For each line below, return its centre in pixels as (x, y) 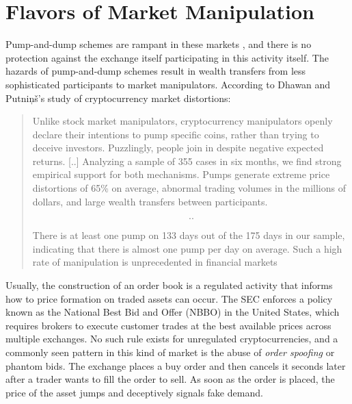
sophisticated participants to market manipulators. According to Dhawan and (168, 84)
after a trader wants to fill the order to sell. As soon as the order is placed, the (170, 379)
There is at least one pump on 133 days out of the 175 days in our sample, (189, 235)
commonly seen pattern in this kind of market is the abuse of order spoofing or (170, 352)
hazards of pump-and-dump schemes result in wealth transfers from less (156, 71)
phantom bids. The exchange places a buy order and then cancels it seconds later (176, 365)
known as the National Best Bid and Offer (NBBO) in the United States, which (173, 312)
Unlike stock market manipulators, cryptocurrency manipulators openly (182, 121)
